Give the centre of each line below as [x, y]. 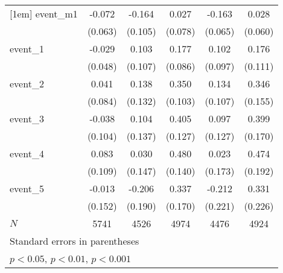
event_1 [27, 49]
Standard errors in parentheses [75, 241]
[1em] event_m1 [44, 14]
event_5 [27, 188]
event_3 [27, 118]
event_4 [27, 153]
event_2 [27, 83]
